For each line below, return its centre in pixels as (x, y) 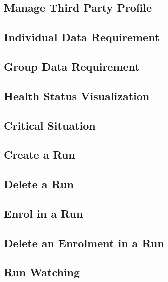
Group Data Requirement (72, 66)
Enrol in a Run (44, 213)
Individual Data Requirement (82, 37)
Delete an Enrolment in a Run (84, 242)
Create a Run (40, 154)
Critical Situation (50, 125)
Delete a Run (39, 184)
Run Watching (42, 272)
